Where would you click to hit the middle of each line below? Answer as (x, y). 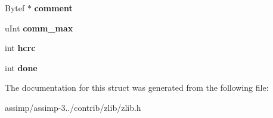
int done (21, 67)
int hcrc (20, 48)
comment (53, 8)
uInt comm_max (39, 28)
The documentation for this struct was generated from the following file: (137, 87)
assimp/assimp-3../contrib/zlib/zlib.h (73, 107)
